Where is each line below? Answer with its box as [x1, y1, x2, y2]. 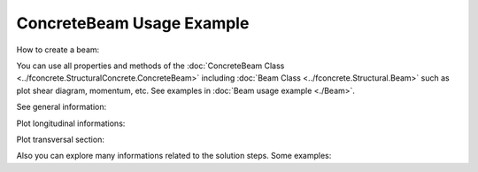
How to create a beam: [16, 44, 100, 55]
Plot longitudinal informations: [16, 118, 126, 129]
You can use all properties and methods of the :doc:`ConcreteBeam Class [16, 60, 285, 71]
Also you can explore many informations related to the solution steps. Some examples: [16, 151, 332, 161]
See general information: [16, 102, 106, 113]
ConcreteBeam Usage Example [16, 13, 250, 33]
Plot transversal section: [16, 134, 105, 145]
